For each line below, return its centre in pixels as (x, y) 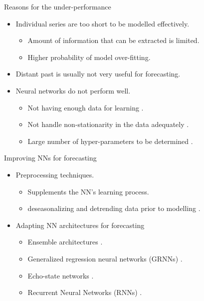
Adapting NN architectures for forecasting (80, 225)
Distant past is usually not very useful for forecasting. (98, 74)
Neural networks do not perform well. (73, 90)
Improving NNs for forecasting (50, 158)
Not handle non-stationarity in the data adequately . (108, 124)
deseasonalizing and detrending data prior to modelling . (114, 208)
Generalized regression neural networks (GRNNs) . (105, 258)
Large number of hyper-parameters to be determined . (110, 141)
